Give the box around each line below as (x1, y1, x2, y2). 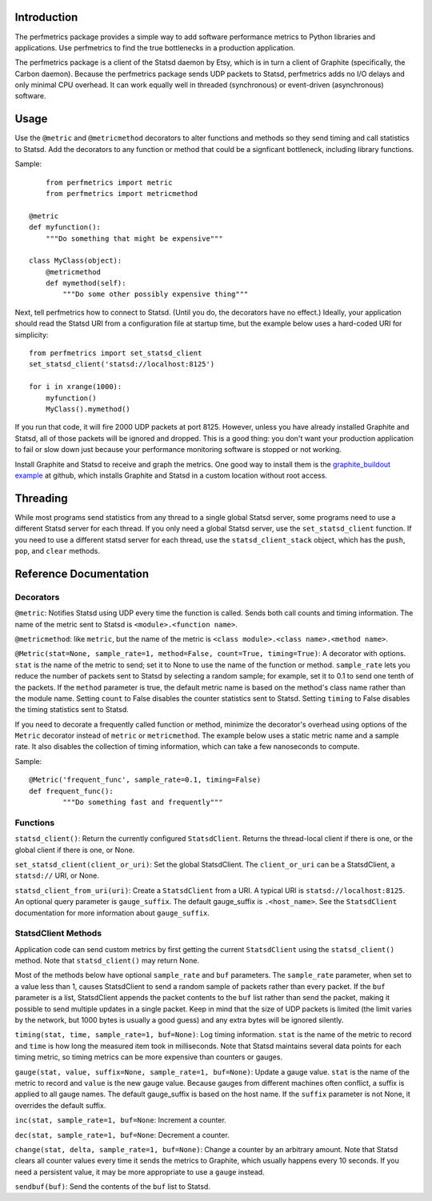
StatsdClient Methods (14, 928, 102, 939)
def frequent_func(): (29, 787, 114, 795)
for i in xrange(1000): (29, 382, 122, 391)
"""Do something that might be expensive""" (45, 234, 223, 243)
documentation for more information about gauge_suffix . (14, 908, 210, 918)
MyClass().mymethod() (45, 404, 131, 414)
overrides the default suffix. (14, 1100, 106, 1110)
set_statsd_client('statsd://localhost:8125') (29, 360, 215, 369)
